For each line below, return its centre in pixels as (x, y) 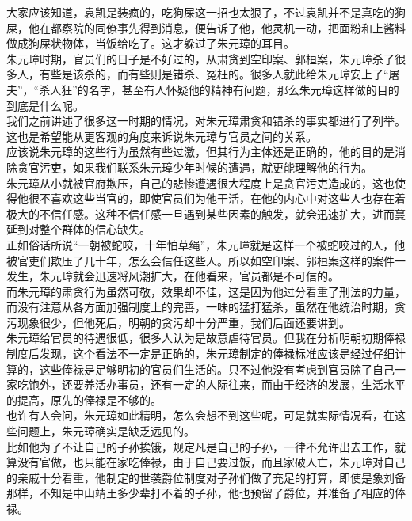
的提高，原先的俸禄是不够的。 (84, 399)
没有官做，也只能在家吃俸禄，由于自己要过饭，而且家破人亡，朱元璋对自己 (211, 462)
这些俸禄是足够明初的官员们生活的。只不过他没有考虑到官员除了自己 (217, 369)
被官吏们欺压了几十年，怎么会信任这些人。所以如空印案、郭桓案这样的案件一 (206, 260)
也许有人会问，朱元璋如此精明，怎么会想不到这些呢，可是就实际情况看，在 (200, 415)
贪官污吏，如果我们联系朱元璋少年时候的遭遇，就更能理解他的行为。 (195, 167)
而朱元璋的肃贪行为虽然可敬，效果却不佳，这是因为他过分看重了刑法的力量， (206, 291)
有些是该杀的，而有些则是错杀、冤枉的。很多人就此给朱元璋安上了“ (214, 74)
